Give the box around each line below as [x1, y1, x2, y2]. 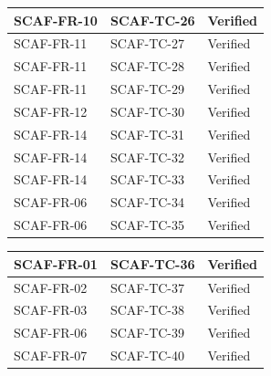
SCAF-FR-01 [14, 254, 98, 273]
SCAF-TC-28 [109, 57, 185, 76]
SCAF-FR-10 [14, 10, 98, 29]
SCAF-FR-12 [14, 101, 88, 120]
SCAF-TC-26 [109, 10, 195, 29]
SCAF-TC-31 [109, 124, 185, 143]
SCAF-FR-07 [14, 346, 88, 365]
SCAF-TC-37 [109, 277, 185, 297]
